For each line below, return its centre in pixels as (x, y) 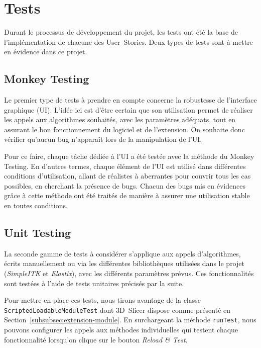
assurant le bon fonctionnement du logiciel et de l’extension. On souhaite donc (124, 129)
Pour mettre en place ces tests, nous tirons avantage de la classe (102, 300)
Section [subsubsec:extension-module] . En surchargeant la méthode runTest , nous (130, 320)
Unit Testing (38, 233)
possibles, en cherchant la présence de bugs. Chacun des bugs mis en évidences (125, 185)
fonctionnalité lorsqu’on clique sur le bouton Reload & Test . (96, 339)
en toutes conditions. (36, 205)
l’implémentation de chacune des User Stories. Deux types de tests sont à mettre (128, 41)
